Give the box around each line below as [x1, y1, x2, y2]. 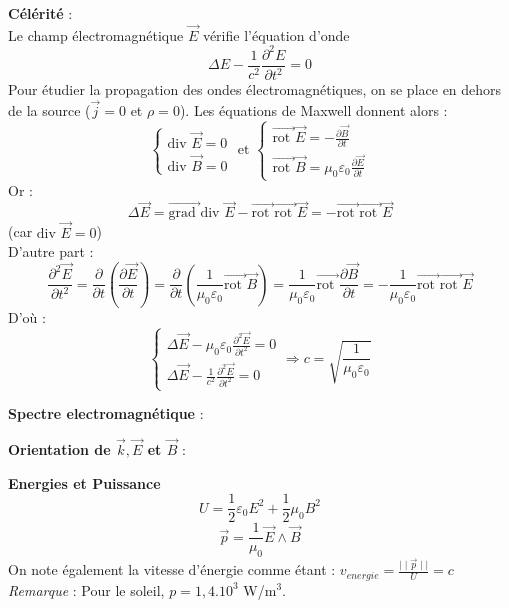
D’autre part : [8, 241, 94, 262]
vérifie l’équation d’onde [202, 24, 350, 45]
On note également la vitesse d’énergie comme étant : [8, 559, 336, 580]
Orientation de [8, 439, 111, 460]
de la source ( [8, 100, 91, 121]
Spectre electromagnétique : [8, 403, 204, 424]
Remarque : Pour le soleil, [8, 579, 165, 600]
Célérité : [8, 3, 73, 23]
